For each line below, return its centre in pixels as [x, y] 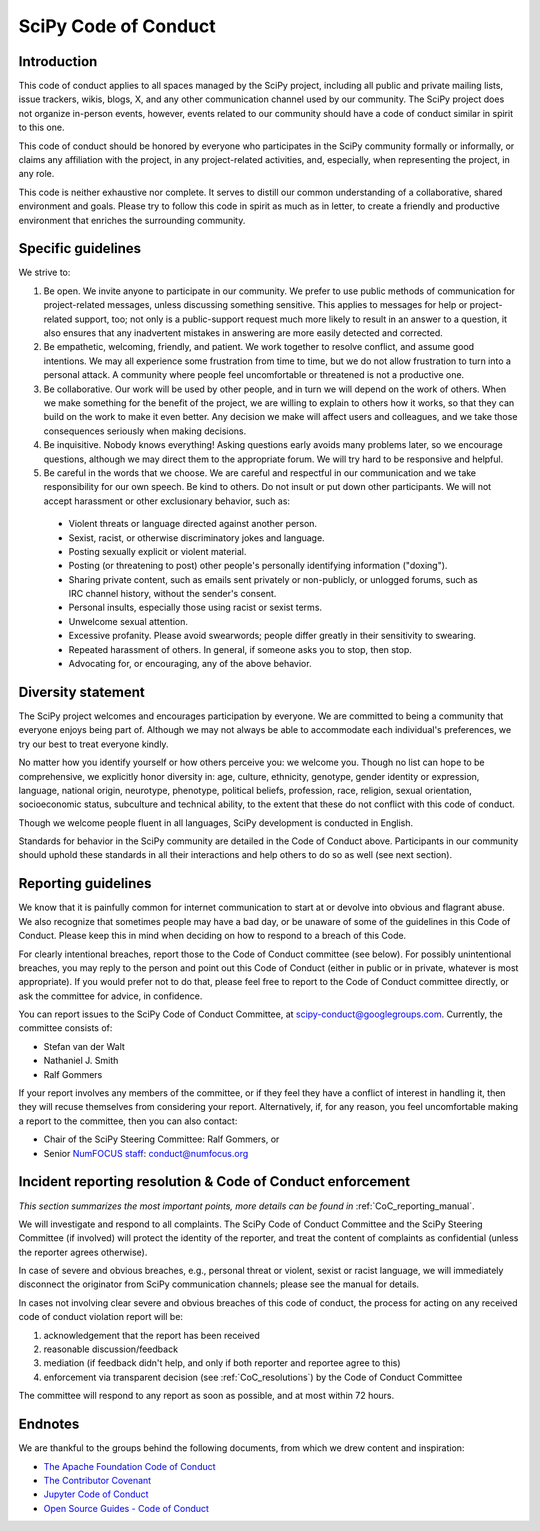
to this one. [41, 127]
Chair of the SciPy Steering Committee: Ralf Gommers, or [161, 1139]
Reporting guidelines [85, 883]
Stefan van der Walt [84, 1046]
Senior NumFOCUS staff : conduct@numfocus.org [146, 1153]
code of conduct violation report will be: [101, 1317]
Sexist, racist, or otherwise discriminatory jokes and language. [196, 537]
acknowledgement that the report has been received [151, 1335]
